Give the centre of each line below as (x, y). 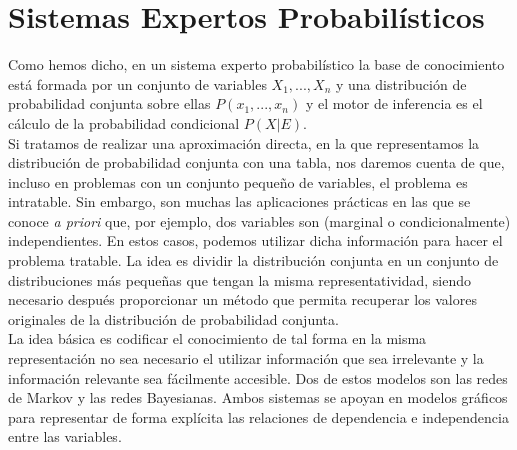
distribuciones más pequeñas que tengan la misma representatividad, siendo (240, 279)
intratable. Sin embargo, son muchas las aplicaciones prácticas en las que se (239, 201)
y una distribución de (401, 83)
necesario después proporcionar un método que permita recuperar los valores (242, 299)
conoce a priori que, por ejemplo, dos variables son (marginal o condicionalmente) (259, 220)
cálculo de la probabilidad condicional (124, 122)
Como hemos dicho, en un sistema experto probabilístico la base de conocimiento (256, 64)
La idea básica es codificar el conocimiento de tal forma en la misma (217, 338)
